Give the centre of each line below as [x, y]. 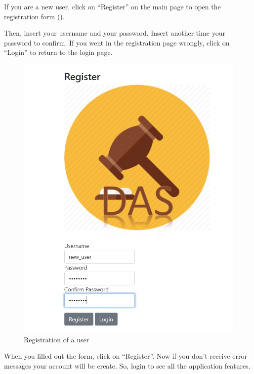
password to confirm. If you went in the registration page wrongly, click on [117, 42]
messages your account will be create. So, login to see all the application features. [127, 365]
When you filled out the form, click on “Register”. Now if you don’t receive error [126, 356]
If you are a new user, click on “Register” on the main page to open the [112, 6]
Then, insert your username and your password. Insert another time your [115, 33]
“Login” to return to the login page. [58, 52]
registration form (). [34, 16]
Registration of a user [57, 339]
